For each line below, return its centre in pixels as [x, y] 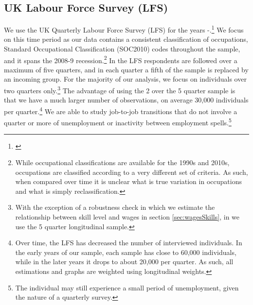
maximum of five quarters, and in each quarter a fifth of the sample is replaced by [126, 69]
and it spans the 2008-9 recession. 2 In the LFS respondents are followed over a [121, 59]
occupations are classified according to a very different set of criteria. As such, [132, 172]
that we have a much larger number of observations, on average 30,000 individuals [126, 100]
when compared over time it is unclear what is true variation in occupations [128, 181]
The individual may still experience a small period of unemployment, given [127, 287]
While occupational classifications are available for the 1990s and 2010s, [122, 162]
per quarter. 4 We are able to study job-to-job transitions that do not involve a [121, 110]
